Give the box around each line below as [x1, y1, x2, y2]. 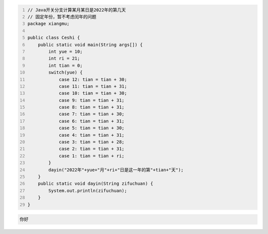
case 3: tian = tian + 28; [59, 139, 125, 145]
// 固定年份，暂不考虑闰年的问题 [27, 14, 97, 19]
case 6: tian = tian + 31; [59, 118, 125, 124]
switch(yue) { [48, 70, 83, 76]
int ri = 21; [48, 56, 80, 62]
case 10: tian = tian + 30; [59, 90, 128, 96]
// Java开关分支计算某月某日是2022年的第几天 [27, 7, 126, 12]
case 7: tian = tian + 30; [59, 111, 125, 117]
